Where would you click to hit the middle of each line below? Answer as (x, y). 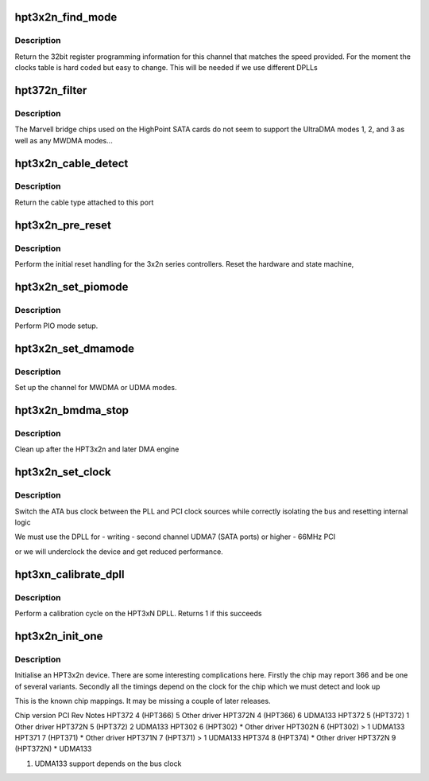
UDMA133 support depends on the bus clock (108, 763)
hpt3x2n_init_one (59, 636)
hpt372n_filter (51, 90)
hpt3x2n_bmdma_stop (72, 410)
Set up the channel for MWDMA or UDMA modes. (96, 388)
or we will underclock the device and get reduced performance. (119, 551)
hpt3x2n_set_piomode (71, 287)
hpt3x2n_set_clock (63, 473)
